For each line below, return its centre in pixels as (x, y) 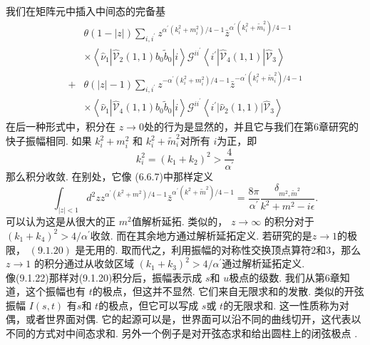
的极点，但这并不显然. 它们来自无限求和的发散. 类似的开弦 (228, 291)
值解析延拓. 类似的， (180, 221)
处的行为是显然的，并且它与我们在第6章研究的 (251, 127)
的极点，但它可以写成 (149, 305)
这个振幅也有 (55, 291)
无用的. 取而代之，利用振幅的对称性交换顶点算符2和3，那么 (223, 249)
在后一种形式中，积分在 (61, 127)
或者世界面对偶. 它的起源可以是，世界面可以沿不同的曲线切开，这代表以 (193, 319)
